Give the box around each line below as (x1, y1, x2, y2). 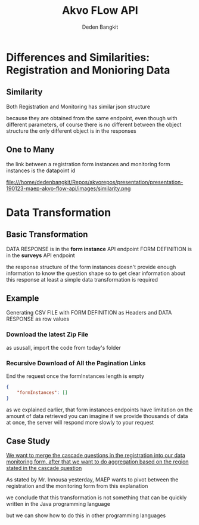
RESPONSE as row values (6, 315, 70, 323)
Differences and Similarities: (6, 50, 150, 64)
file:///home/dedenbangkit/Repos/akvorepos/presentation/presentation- (6, 178, 184, 185)
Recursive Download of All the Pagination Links (6, 359, 146, 367)
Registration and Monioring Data (6, 63, 170, 77)
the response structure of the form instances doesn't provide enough (6, 263, 176, 270)
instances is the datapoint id (6, 167, 76, 174)
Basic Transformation (6, 230, 88, 240)
